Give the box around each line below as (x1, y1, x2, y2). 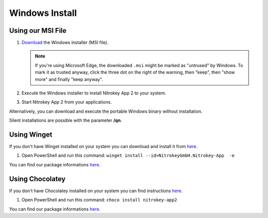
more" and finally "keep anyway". (35, 76, 104, 82)
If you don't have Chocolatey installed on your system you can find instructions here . (9, 188, 183, 194)
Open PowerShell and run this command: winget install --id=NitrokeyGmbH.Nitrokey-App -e (21, 152, 235, 158)
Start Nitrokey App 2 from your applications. (21, 99, 112, 105)
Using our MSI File (9, 26, 67, 35)
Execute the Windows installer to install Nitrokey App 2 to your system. (21, 90, 166, 96)
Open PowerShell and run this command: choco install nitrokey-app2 (21, 197, 177, 203)
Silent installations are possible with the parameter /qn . (9, 117, 122, 124)
